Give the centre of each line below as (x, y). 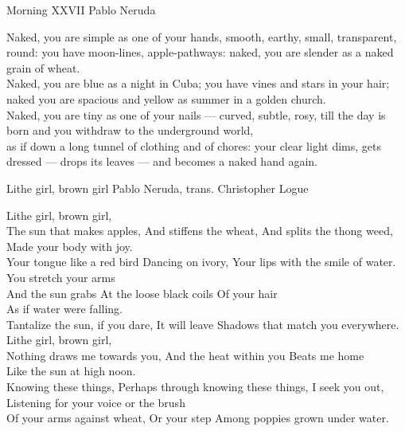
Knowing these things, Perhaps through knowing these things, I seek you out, (195, 387)
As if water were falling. (64, 309)
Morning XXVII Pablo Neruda (81, 10)
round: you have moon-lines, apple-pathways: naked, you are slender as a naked (200, 52)
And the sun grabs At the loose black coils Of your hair (142, 293)
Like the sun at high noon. (71, 371)
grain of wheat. (43, 67)
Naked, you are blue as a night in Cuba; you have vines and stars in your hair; (198, 83)
